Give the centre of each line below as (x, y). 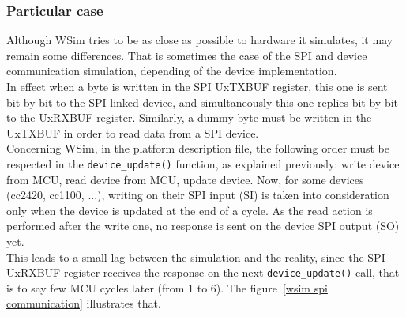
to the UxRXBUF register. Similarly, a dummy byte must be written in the (189, 117)
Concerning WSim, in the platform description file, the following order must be (198, 148)
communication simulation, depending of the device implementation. (172, 71)
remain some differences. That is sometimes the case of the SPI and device (187, 55)
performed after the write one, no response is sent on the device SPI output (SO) (203, 226)
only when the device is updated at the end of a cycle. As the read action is (190, 210)
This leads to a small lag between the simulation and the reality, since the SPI (196, 257)
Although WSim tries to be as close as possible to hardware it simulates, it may (200, 40)
